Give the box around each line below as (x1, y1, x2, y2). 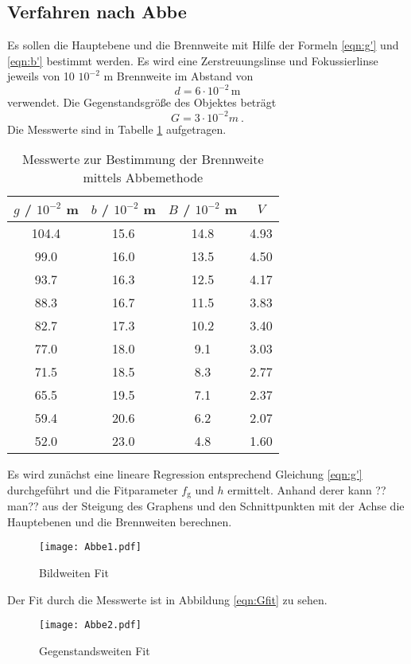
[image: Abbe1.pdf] (39, 541, 142, 553)
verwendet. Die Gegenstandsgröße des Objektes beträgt (7, 94, 277, 111)
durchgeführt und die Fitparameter (7, 481, 178, 498)
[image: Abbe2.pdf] (39, 619, 142, 631)
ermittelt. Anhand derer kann (227, 481, 372, 498)
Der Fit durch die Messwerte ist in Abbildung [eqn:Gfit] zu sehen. (7, 591, 328, 607)
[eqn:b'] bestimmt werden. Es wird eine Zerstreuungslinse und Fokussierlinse (7, 52, 378, 68)
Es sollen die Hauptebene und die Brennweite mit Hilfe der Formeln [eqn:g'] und (7, 37, 399, 53)
